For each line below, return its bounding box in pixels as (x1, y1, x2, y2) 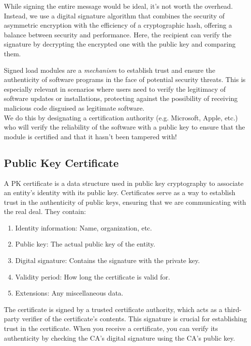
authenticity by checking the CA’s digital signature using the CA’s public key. (4, 332, 235, 343)
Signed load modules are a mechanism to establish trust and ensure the (4, 65, 215, 75)
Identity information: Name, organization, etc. (15, 222, 152, 232)
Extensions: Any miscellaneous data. (15, 288, 123, 298)
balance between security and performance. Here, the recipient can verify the (4, 29, 232, 39)
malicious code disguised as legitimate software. (4, 102, 145, 113)
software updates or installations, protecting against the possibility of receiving (4, 93, 238, 103)
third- (224, 304, 242, 314)
